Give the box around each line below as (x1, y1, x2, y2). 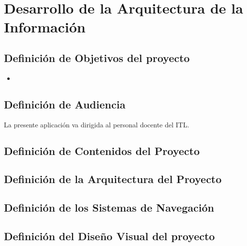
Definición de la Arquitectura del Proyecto (4, 171, 222, 186)
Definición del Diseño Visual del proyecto (4, 228, 215, 243)
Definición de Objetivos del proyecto (4, 50, 190, 65)
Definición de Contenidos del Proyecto (4, 143, 200, 158)
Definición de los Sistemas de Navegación (4, 200, 214, 215)
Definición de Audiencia (4, 96, 126, 111)
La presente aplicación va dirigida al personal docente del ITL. (4, 119, 189, 129)
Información (4, 17, 86, 37)
